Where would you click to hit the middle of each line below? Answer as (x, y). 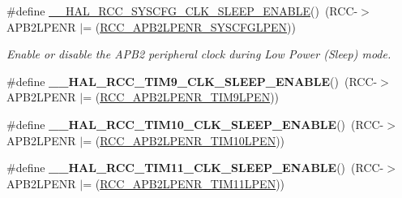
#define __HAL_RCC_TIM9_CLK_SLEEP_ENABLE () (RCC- (192, 81)
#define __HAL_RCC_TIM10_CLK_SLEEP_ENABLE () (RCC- (195, 124)
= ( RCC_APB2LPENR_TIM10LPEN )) (184, 140)
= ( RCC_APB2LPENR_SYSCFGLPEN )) (189, 26)
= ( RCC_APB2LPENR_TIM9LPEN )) (181, 97)
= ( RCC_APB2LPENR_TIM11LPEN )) (184, 183)
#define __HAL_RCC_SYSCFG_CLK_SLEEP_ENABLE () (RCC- (182, 11)
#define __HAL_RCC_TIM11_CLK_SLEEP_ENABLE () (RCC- (195, 168)
